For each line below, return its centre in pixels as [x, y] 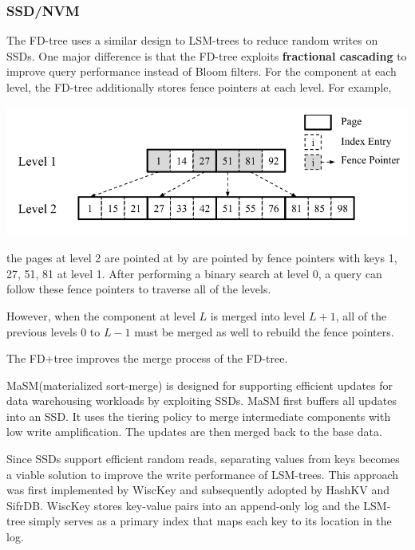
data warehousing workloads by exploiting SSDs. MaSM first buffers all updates [202, 401]
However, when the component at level [101, 315]
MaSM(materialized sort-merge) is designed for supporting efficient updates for [200, 385]
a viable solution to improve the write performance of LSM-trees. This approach [203, 474]
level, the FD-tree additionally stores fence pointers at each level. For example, [199, 87]
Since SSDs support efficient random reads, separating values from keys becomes [203, 459]
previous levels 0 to [53, 331]
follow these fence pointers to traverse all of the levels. [139, 289]
